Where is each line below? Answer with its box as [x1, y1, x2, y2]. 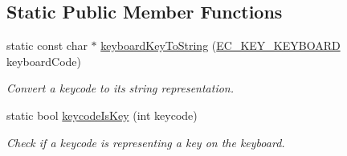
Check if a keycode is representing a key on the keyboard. [6, 133, 285, 150]
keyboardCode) [6, 52, 82, 69]
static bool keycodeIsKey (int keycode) [6, 106, 198, 123]
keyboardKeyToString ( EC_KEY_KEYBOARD [100, 37, 341, 54]
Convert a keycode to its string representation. [6, 80, 235, 96]
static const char [6, 37, 88, 54]
